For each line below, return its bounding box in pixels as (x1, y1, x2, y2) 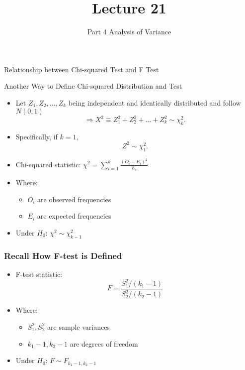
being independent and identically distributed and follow (68, 97, 241, 108)
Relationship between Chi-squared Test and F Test (4, 64, 159, 74)
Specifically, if (15, 131, 58, 141)
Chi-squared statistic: (15, 159, 81, 169)
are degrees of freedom (70, 338, 138, 349)
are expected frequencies (37, 211, 111, 221)
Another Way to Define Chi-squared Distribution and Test (4, 81, 182, 91)
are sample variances (47, 321, 110, 332)
